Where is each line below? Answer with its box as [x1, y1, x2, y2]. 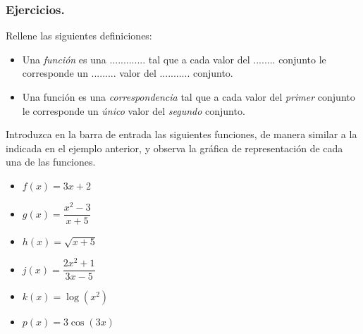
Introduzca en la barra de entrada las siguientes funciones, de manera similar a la [6, 127, 357, 142]
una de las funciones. [6, 154, 96, 169]
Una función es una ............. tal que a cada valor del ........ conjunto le [22, 51, 326, 66]
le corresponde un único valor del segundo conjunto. [22, 103, 245, 118]
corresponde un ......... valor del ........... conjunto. [22, 66, 233, 80]
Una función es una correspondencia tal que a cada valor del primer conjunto [22, 89, 355, 104]
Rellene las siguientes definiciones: [6, 28, 152, 43]
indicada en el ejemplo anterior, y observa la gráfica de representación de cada [6, 140, 343, 155]
